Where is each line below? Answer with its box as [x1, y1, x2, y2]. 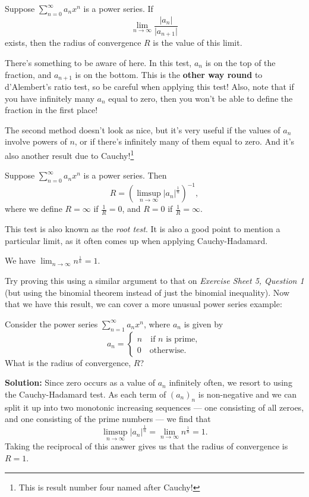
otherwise [149, 346, 184, 355]
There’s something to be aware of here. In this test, [5, 56, 192, 68]
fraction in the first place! [5, 104, 98, 116]
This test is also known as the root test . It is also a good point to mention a [5, 223, 280, 235]
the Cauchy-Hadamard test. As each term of [5, 387, 166, 400]
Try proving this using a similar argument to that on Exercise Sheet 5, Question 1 [5, 274, 304, 287]
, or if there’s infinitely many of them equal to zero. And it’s [74, 135, 295, 148]
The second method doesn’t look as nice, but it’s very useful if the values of [5, 123, 280, 136]
